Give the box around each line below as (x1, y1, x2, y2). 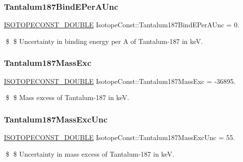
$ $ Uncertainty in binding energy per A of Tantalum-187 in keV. (5, 36, 203, 46)
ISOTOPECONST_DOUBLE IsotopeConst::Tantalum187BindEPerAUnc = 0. (4, 20, 240, 30)
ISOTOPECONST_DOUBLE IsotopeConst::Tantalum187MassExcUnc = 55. (4, 132, 235, 142)
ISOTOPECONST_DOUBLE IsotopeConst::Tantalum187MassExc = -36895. (4, 76, 236, 86)
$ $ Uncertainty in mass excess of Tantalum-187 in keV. (5, 148, 174, 159)
